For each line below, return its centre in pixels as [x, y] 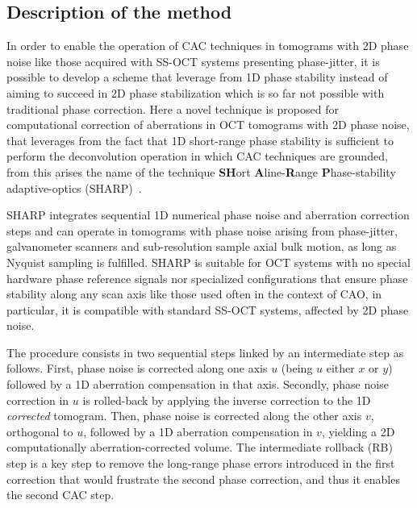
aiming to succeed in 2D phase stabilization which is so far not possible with [196, 92]
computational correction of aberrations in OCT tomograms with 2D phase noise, [208, 125]
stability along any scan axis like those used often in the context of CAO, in [194, 294]
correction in [38, 400]
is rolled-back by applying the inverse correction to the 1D [227, 400]
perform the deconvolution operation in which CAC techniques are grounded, [197, 156]
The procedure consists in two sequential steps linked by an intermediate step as [205, 352]
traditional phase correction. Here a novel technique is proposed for [173, 108]
